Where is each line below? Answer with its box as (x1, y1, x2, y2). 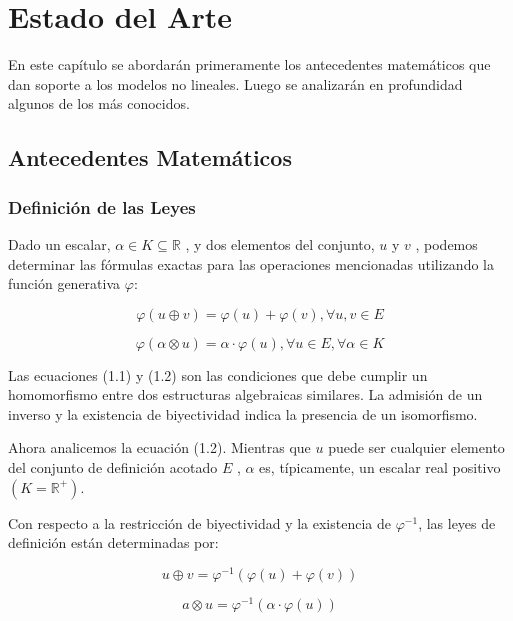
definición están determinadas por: (8, 532, 219, 553)
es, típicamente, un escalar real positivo (259, 457, 501, 478)
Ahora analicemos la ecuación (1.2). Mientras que (8, 437, 311, 458)
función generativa (8, 273, 121, 294)
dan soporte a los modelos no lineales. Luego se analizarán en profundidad (8, 73, 463, 94)
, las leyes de (418, 512, 496, 533)
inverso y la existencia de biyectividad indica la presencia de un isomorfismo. (8, 403, 478, 424)
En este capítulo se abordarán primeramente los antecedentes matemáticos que (8, 54, 491, 75)
